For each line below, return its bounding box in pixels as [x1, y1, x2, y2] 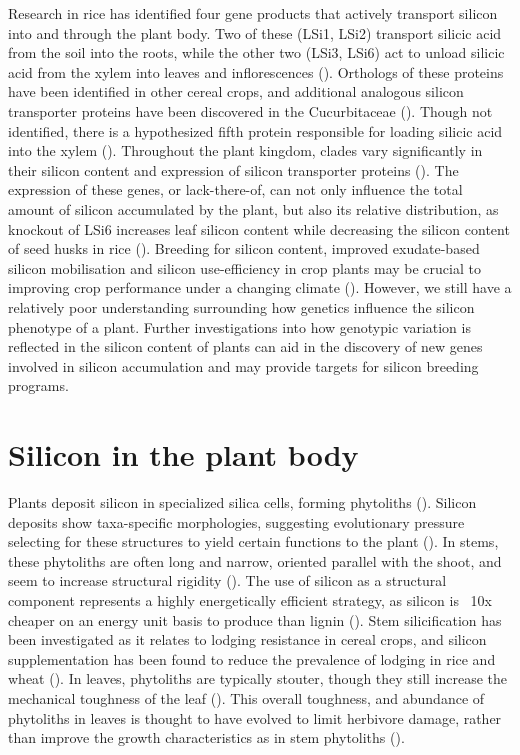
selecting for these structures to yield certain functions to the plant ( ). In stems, [8, 531, 499, 552]
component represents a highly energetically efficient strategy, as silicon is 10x [8, 589, 492, 610]
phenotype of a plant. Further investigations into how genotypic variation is [8, 316, 471, 337]
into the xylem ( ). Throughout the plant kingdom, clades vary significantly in [8, 140, 483, 161]
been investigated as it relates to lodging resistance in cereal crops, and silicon [8, 629, 487, 650]
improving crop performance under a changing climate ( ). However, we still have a [8, 277, 512, 298]
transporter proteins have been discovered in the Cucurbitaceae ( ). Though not [8, 100, 493, 121]
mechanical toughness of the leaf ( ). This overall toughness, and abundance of [8, 687, 485, 708]
